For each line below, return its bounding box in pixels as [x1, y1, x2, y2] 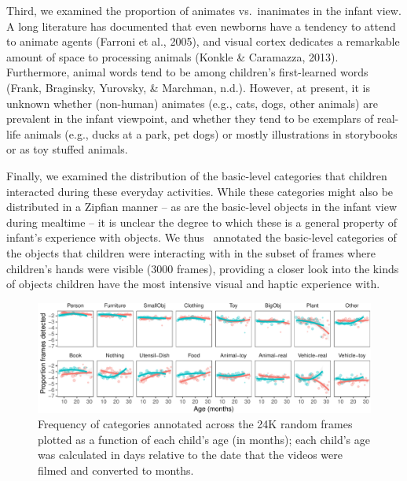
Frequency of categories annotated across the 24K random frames [38, 416, 353, 432]
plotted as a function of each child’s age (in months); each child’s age [38, 431, 371, 447]
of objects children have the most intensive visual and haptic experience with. [6, 276, 380, 292]
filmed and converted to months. [38, 462, 194, 479]
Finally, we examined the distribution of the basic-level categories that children [6, 167, 387, 183]
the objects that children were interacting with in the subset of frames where [6, 244, 376, 261]
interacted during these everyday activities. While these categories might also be [6, 183, 394, 199]
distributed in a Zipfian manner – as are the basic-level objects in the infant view [6, 198, 398, 215]
